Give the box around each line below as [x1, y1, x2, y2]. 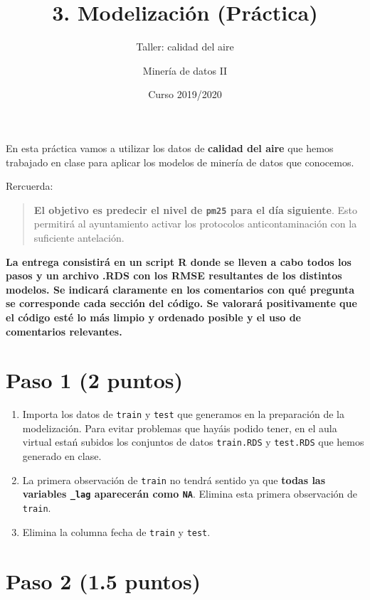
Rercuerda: [6, 178, 53, 193]
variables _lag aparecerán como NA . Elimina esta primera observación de [22, 486, 358, 501]
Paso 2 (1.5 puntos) [6, 566, 201, 595]
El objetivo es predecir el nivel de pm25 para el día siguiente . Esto [33, 202, 357, 217]
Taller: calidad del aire [136, 39, 234, 54]
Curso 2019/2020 [148, 87, 222, 102]
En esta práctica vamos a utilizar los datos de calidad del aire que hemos [6, 140, 334, 155]
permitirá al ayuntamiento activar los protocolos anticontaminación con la [33, 216, 357, 231]
